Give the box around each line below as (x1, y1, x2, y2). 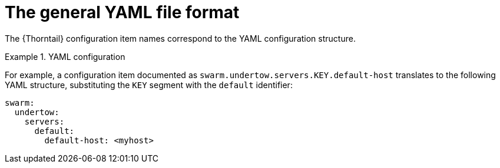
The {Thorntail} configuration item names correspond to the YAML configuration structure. (5, 33, 356, 43)
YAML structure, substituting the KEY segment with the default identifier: (5, 79, 293, 90)
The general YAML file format (5, 2, 240, 22)
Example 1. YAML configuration (5, 51, 125, 62)
